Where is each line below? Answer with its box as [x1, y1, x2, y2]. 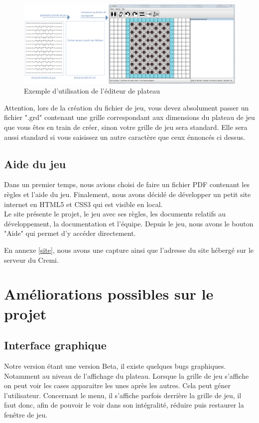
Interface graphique [4, 337, 107, 353]
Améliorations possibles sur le [4, 284, 214, 304]
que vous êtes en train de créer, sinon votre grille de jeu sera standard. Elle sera [4, 122, 248, 132]
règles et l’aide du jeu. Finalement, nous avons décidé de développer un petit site [4, 189, 251, 200]
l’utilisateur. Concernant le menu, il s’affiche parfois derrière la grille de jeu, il [4, 390, 242, 400]
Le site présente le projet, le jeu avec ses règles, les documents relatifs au [4, 209, 226, 219]
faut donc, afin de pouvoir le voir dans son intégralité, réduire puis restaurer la [4, 400, 244, 410]
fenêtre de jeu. [4, 409, 48, 420]
